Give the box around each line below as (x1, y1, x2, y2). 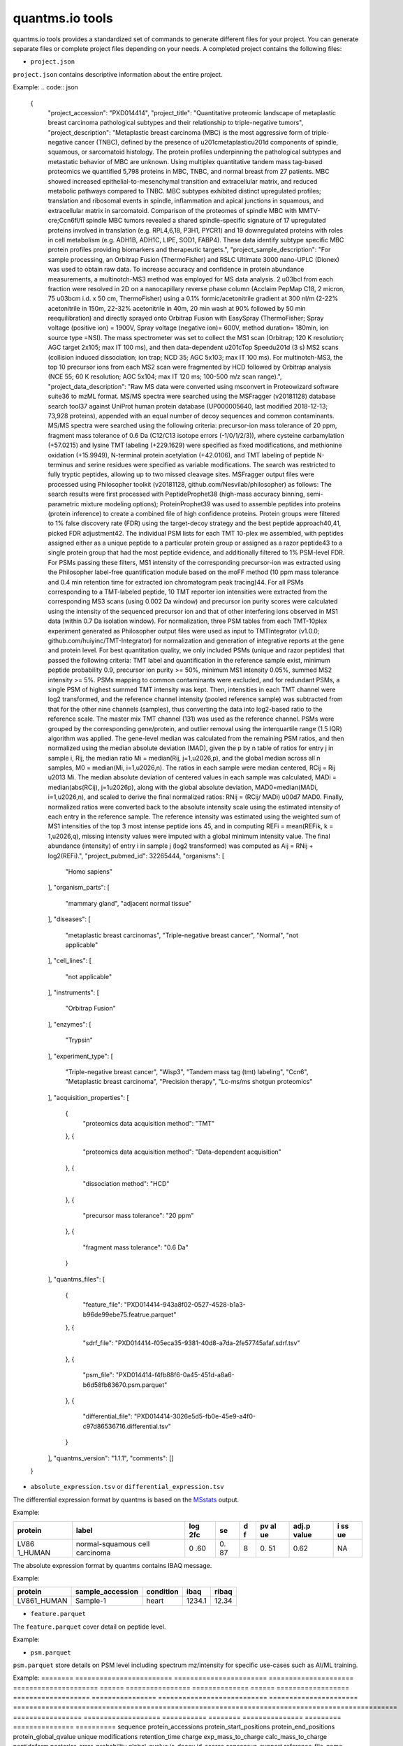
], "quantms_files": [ (47, 1275, 105, 1283)
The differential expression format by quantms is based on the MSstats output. (13, 1495, 240, 1504)
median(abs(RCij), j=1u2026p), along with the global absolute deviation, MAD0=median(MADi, (47, 783, 318, 791)
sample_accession (75, 1587, 139, 1597)
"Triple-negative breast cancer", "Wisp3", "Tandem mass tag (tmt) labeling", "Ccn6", (65, 1068, 309, 1076)
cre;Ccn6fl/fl (47, 217, 85, 225)
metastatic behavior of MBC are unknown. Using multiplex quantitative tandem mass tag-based (47, 157, 323, 166)
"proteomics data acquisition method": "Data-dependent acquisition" (82, 1147, 282, 1156)
